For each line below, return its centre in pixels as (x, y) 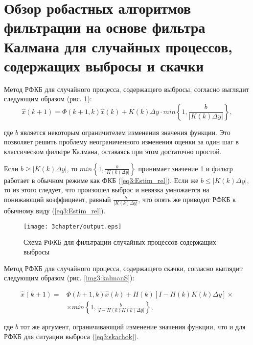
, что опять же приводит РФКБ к (187, 199)
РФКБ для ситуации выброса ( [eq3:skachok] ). (71, 336)
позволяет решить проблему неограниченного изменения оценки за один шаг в (121, 142)
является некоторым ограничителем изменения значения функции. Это (125, 132)
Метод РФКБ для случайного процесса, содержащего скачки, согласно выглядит (123, 268)
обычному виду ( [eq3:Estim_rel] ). (55, 211)
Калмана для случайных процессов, (118, 46)
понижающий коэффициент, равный (57, 199)
